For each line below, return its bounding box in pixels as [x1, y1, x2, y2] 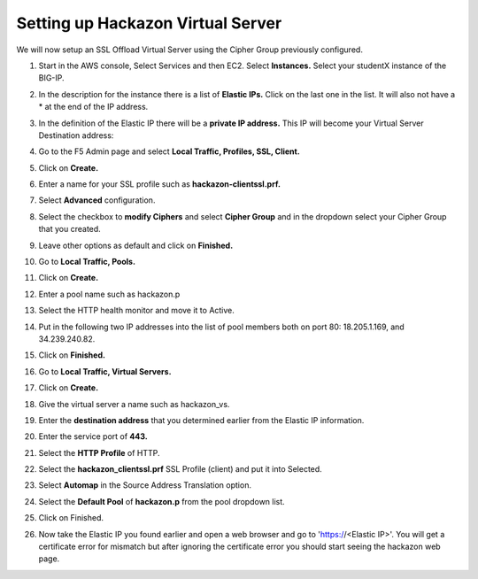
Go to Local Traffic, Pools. [38, 257, 136, 267]
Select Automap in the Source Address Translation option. [38, 480, 252, 490]
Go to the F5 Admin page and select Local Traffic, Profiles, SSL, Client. [38, 146, 300, 157]
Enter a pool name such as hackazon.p [38, 289, 181, 299]
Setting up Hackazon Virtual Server [16, 13, 282, 33]
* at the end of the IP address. [38, 102, 149, 112]
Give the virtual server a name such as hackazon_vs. [38, 398, 230, 409]
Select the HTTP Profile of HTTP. [38, 447, 160, 458]
